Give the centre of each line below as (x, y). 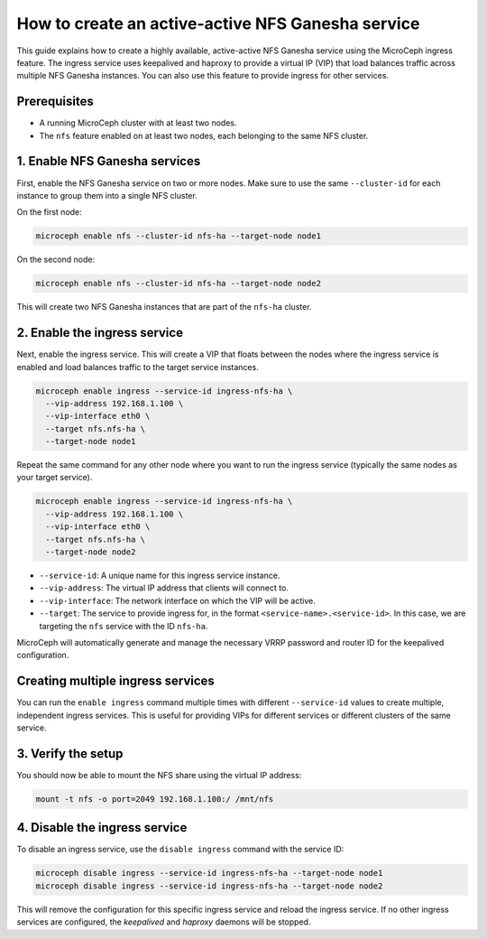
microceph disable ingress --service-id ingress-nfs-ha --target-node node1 (209, 873)
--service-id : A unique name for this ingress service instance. (160, 575)
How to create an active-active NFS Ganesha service (218, 23)
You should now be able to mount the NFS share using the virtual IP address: (159, 775)
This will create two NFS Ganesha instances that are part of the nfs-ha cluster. (164, 307)
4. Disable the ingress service (102, 827)
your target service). (55, 478)
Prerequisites (55, 102)
